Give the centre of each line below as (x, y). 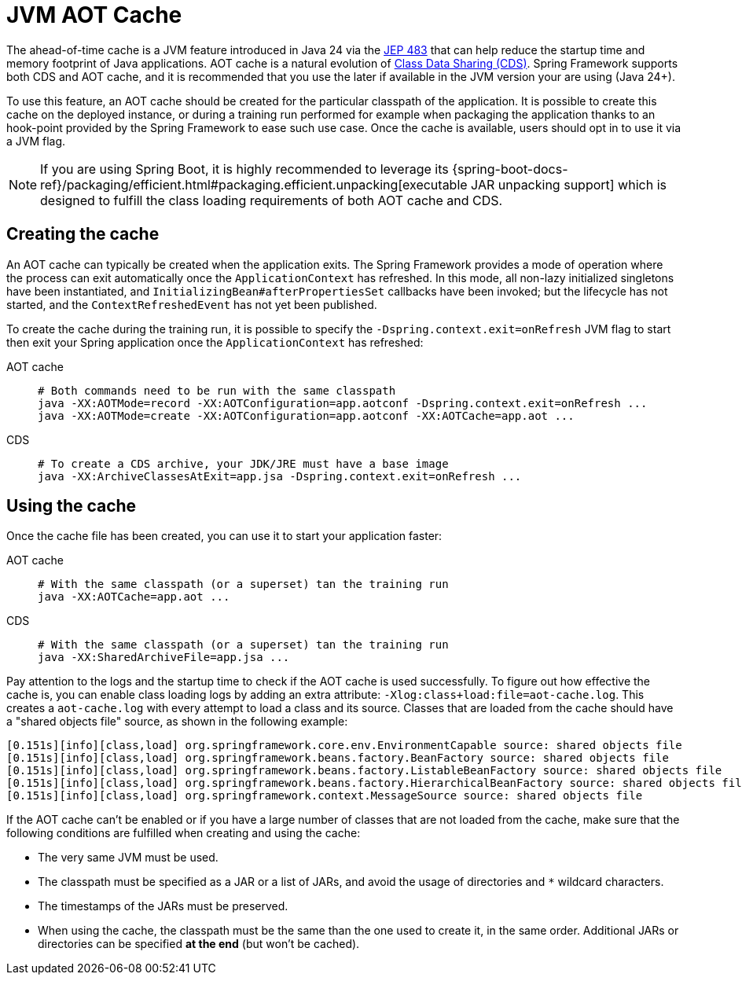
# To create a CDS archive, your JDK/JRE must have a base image (243, 463)
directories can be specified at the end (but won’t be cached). (199, 944)
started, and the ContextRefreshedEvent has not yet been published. (192, 304)
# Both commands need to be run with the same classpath (217, 390)
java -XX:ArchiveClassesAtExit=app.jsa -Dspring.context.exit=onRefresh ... (280, 476)
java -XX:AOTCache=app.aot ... (134, 597)
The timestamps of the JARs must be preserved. (163, 906)
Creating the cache (83, 234)
